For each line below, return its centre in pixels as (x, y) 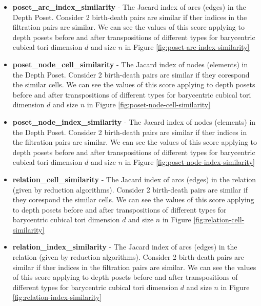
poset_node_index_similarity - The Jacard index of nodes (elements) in (134, 121)
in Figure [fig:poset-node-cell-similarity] (149, 104)
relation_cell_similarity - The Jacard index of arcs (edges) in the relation (134, 179)
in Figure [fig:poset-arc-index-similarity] (187, 47)
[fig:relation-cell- (219, 219)
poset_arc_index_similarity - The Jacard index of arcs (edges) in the (129, 7)
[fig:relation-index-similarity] (57, 297)
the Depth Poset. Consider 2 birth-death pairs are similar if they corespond (131, 74)
